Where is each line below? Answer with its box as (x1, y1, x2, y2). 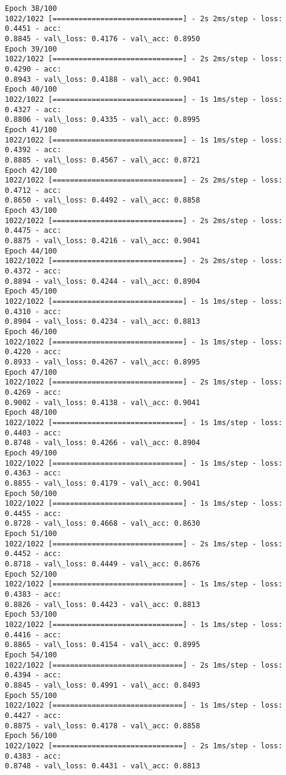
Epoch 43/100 (5, 206, 57, 215)
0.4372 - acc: (5, 267, 62, 276)
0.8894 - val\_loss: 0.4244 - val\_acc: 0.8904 (5, 277, 201, 286)
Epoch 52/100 (5, 569, 57, 579)
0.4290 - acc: (5, 64, 62, 73)
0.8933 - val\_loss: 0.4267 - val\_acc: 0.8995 (5, 357, 201, 366)
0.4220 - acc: (5, 347, 62, 357)
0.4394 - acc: (5, 671, 62, 680)
